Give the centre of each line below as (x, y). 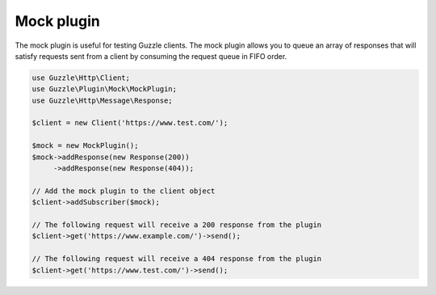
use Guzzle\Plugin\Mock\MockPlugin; (105, 89)
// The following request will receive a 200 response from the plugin (177, 225)
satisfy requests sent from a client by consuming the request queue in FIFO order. (151, 56)
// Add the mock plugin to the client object (124, 191)
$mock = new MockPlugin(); (85, 146)
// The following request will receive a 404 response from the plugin (177, 259)
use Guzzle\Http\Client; (81, 78)
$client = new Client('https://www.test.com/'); (130, 123)
